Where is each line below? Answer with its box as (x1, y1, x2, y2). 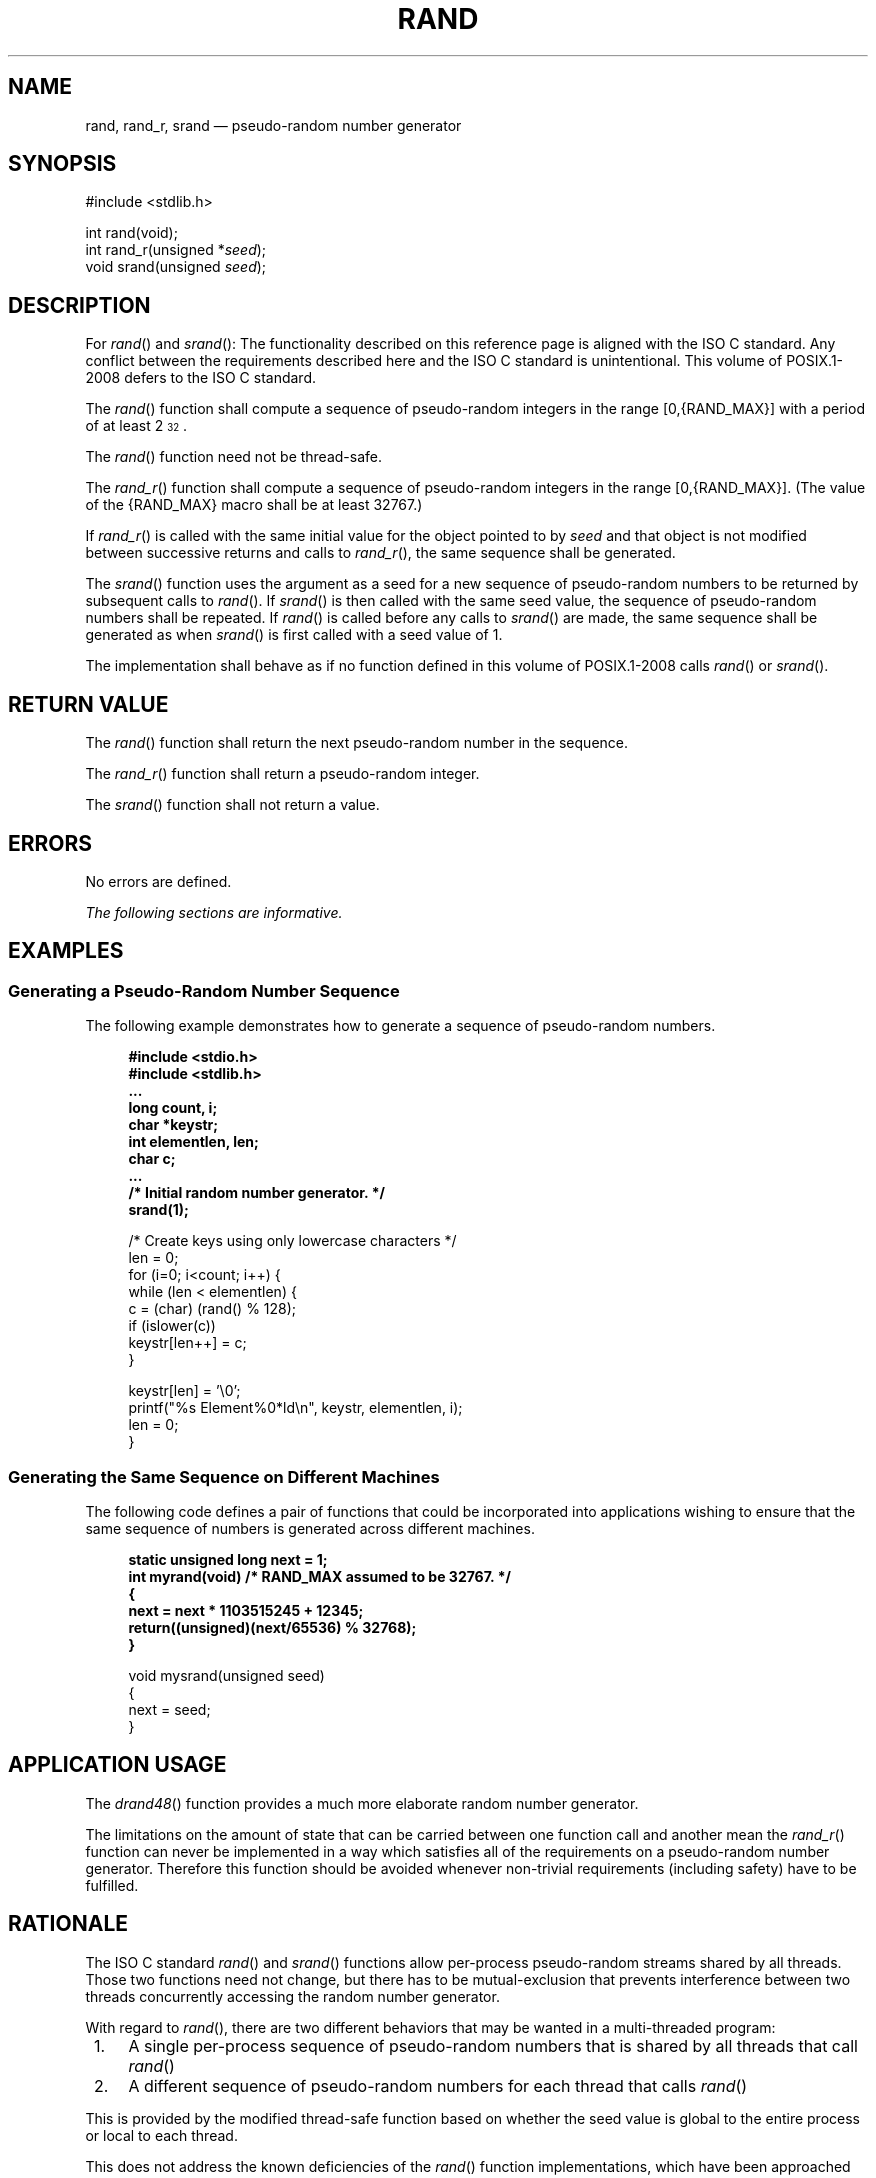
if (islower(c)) (128, 1317, 216, 1335)
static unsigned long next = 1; (128, 1550, 328, 1568)
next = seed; (128, 1700, 211, 1718)
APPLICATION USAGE (8, 1752, 227, 1778)
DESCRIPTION (8, 292, 151, 318)
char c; (128, 1150, 176, 1168)
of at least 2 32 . (85, 417, 188, 435)
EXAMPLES (8, 938, 124, 964)
